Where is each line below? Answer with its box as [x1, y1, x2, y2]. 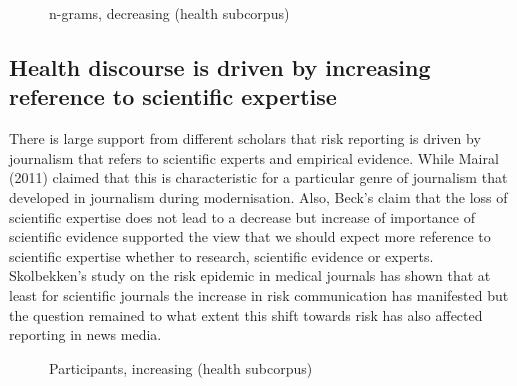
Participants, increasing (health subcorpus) [49, 357, 313, 378]
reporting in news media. [9, 324, 162, 345]
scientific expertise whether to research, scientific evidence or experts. [9, 245, 434, 266]
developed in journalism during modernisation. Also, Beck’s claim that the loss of [9, 186, 508, 207]
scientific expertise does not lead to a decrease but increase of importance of [9, 206, 475, 227]
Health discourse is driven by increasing [9, 51, 431, 82]
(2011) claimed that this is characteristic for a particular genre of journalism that [9, 167, 508, 188]
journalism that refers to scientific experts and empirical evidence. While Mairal [9, 147, 499, 168]
